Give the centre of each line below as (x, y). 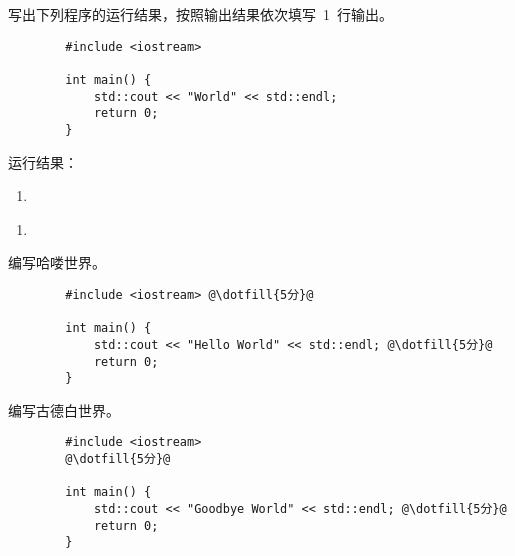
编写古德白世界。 (64, 409)
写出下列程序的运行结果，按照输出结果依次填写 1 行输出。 (200, 14)
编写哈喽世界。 (57, 262)
